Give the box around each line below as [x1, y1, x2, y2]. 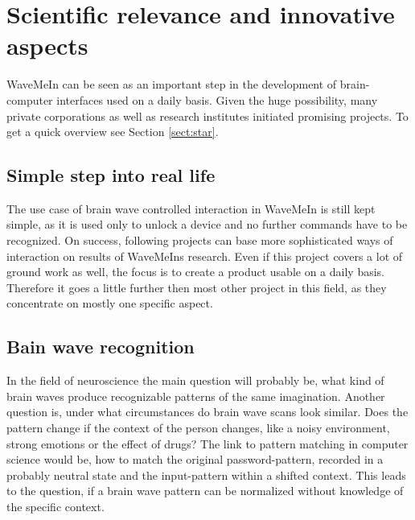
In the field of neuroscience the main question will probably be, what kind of [6, 372, 384, 389]
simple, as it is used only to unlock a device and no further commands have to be [6, 216, 408, 233]
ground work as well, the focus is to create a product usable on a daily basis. [6, 263, 384, 280]
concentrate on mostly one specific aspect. [6, 295, 213, 312]
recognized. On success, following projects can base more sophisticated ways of [6, 232, 393, 249]
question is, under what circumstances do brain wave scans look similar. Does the [6, 403, 409, 420]
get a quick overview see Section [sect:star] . [6, 123, 219, 140]
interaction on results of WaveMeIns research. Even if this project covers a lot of [6, 247, 403, 264]
